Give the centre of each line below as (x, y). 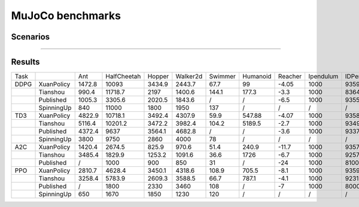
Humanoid (257, 77)
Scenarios (31, 37)
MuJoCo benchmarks (66, 16)
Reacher (290, 77)
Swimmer (223, 77)
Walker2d (189, 77)
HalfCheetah (123, 77)
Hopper (158, 77)
